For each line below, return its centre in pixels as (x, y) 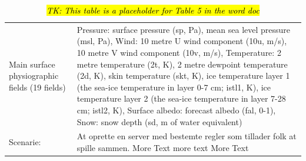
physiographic (34, 76)
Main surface (32, 64)
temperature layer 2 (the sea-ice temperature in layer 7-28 (181, 98)
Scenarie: (25, 142)
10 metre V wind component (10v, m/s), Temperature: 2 (179, 53)
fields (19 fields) (37, 87)
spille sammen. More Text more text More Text (163, 148)
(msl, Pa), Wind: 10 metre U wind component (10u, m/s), (182, 41)
